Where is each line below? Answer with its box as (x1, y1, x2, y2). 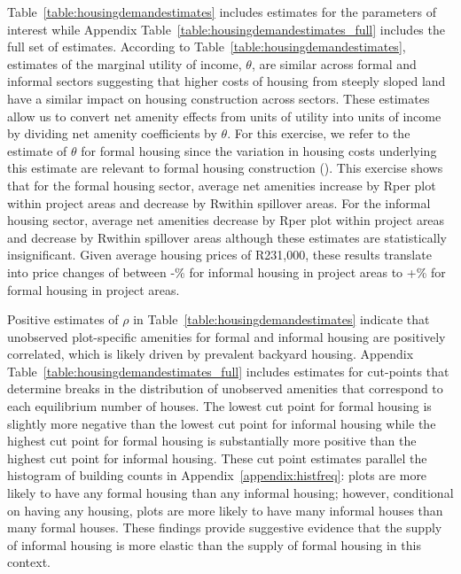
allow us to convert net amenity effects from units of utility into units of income (7, 106, 441, 125)
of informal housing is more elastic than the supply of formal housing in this (7, 535, 421, 554)
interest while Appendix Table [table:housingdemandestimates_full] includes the (7, 19, 445, 38)
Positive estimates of (7, 310, 119, 329)
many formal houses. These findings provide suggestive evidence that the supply (7, 518, 442, 537)
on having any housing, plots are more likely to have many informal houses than (7, 500, 443, 519)
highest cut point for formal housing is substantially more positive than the (7, 431, 417, 450)
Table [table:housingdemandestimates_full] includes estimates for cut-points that (7, 361, 449, 380)
